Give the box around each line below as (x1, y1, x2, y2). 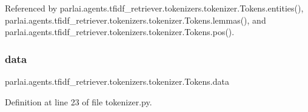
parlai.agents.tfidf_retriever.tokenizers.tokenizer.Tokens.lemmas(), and (5, 13, 266, 26)
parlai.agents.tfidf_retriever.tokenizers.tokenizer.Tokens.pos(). (5, 25, 235, 38)
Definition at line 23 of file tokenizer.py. (5, 95, 152, 108)
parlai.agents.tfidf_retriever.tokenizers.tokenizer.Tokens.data (5, 75, 229, 87)
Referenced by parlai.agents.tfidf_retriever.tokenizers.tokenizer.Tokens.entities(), (5, 2, 304, 14)
